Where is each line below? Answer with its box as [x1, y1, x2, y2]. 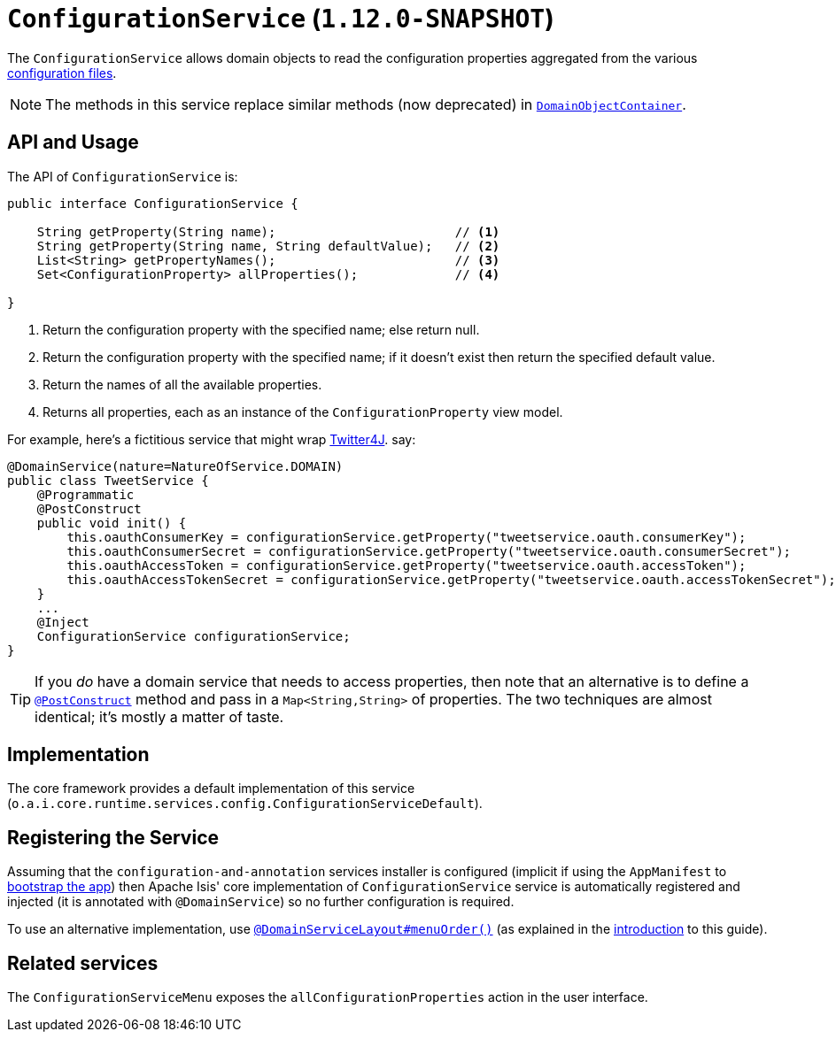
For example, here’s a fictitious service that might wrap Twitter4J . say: [7, 431, 416, 447]
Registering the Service [7, 826, 219, 849]
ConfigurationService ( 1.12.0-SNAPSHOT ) [7, 4, 554, 34]
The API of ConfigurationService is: [7, 168, 238, 184]
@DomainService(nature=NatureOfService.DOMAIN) [7, 458, 344, 473]
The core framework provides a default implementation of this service [7, 781, 415, 797]
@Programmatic [36, 487, 135, 502]
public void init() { [36, 515, 187, 530]
